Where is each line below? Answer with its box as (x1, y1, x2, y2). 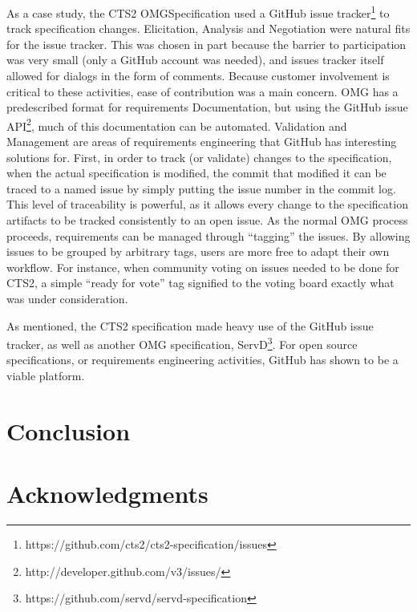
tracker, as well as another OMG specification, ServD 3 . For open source (6, 334, 358, 352)
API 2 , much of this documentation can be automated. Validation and (6, 115, 347, 134)
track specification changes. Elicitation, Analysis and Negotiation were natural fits (6, 20, 411, 37)
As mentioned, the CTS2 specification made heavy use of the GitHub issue (6, 317, 374, 334)
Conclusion (6, 414, 131, 447)
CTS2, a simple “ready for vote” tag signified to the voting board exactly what (6, 274, 395, 291)
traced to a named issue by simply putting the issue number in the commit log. (6, 180, 396, 197)
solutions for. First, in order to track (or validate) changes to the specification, (6, 148, 392, 165)
